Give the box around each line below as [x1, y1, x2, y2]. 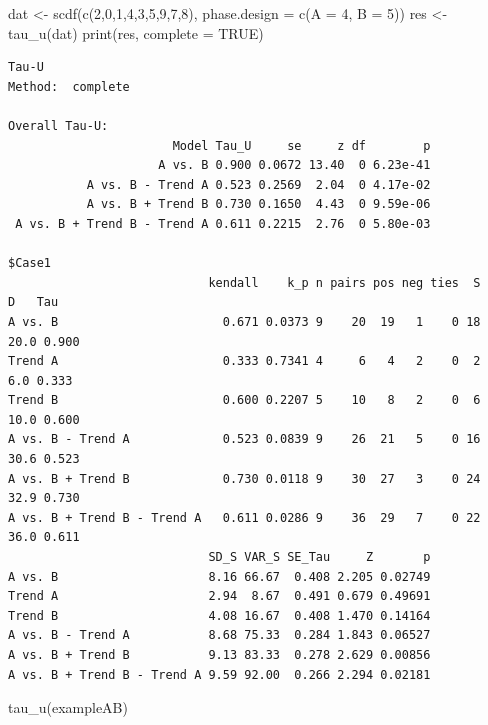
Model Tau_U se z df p [172, 138, 431, 153]
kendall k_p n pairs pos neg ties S [208, 275, 481, 290]
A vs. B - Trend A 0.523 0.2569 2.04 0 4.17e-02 [86, 177, 431, 192]
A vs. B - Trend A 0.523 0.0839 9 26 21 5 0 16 [8, 432, 481, 447]
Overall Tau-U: [8, 118, 109, 133]
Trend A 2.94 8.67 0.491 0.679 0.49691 [8, 589, 431, 604]
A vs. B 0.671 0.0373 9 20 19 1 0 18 [8, 314, 481, 329]
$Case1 [8, 256, 51, 271]
